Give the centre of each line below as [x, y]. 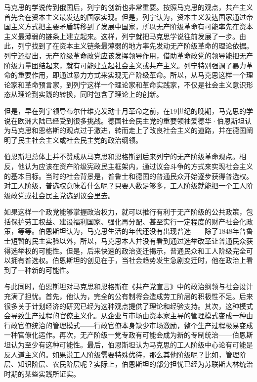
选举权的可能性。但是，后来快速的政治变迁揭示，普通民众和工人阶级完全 [128, 250]
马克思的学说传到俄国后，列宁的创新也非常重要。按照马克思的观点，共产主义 [128, 7]
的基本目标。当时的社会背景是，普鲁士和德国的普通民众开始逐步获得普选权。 [128, 176]
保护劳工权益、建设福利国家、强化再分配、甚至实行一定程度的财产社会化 [128, 221]
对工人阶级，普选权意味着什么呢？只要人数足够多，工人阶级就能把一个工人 [125, 186]
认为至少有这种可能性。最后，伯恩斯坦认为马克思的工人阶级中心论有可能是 [132, 344]
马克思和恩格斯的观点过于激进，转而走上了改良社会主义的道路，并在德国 [128, 130]
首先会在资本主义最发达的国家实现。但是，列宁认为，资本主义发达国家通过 [125, 17]
